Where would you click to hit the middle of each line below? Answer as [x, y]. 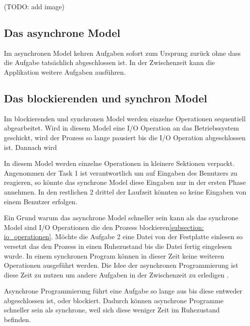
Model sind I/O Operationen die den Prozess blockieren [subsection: [104, 227]
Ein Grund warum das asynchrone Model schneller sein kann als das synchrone [121, 218]
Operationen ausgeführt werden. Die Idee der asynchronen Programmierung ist [121, 265]
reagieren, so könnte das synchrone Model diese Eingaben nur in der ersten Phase [125, 182]
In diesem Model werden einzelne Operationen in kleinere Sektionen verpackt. [119, 163]
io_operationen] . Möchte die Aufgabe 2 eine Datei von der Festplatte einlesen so [123, 236]
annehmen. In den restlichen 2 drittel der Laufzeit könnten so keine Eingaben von [125, 191]
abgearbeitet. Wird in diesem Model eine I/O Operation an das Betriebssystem [122, 128]
